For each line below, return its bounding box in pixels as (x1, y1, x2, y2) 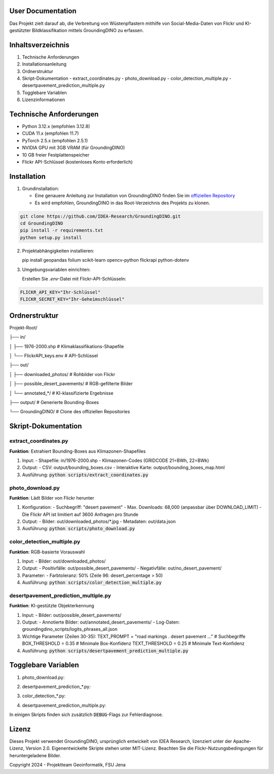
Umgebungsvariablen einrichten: (22, 266, 91, 272)
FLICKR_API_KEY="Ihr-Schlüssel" (20, 290, 101, 295)
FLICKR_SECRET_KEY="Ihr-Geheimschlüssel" (20, 296, 125, 302)
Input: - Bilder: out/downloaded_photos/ (22, 558, 106, 564)
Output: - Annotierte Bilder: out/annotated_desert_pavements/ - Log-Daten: (22, 619, 180, 625)
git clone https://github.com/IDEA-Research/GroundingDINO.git (20, 213, 181, 219)
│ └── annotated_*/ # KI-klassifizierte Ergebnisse (9, 390, 114, 396)
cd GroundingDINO (20, 221, 63, 226)
